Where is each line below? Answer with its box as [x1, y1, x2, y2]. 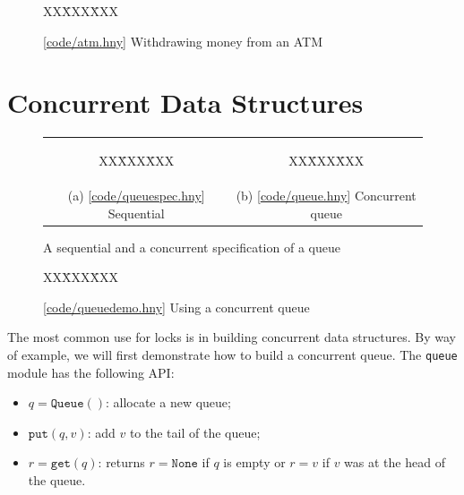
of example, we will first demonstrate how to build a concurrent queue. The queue [7, 345, 458, 363]
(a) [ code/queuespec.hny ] [67, 185, 205, 204]
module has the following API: [7, 363, 175, 381]
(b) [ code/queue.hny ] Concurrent [236, 185, 417, 204]
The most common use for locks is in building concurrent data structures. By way [7, 328, 456, 346]
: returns [98, 453, 145, 472]
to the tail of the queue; [129, 422, 261, 441]
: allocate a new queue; [105, 393, 231, 412]
